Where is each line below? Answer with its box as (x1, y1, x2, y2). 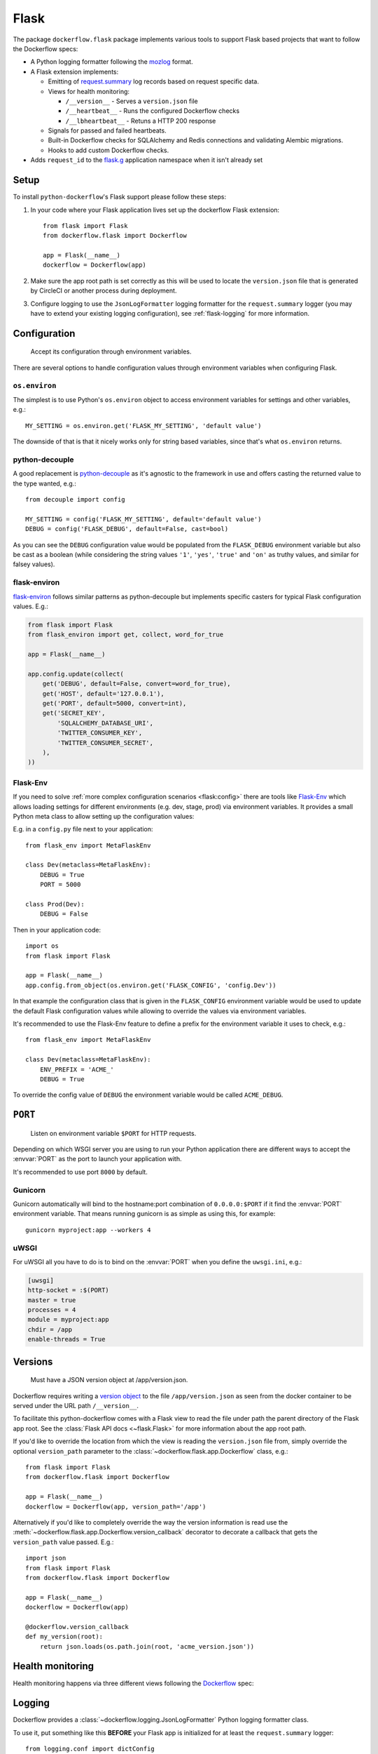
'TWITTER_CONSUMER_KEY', (57, 729, 143, 737)
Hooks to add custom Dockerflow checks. (48, 146, 169, 154)
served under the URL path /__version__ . (13, 1402, 139, 1410)
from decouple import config (25, 495, 125, 504)
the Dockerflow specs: (13, 44, 78, 53)
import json (25, 1554, 66, 1562)
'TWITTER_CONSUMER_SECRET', (57, 739, 154, 747)
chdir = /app (27, 1325, 73, 1333)
